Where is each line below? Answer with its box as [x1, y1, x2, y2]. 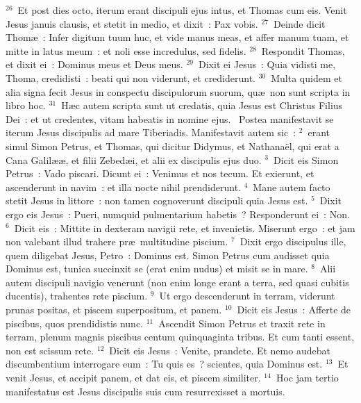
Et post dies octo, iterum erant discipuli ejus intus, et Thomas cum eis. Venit [17, 3, 347, 17]
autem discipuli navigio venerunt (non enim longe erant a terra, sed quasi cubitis [6, 274, 349, 289]
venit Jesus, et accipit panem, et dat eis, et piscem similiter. [6, 370, 261, 385]
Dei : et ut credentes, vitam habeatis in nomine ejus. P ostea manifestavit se [6, 111, 334, 126]
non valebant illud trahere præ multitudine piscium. [6, 234, 228, 249]
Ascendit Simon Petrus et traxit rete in [158, 315, 326, 330]
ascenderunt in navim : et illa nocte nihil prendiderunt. [6, 179, 241, 194]
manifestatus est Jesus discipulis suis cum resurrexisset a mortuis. [6, 384, 285, 398]
